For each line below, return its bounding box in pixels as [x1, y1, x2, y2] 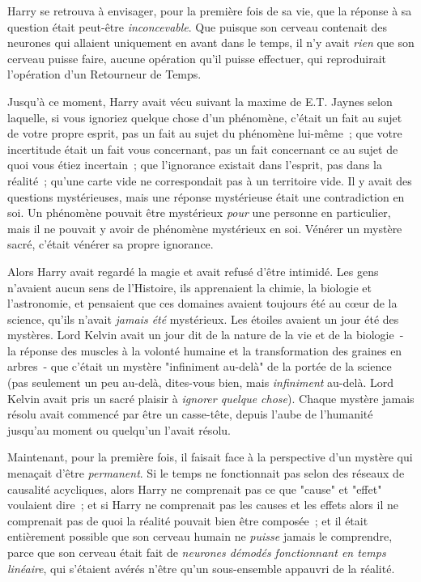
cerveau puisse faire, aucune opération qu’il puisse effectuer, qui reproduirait [7, 49, 387, 66]
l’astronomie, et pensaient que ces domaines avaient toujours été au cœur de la [7, 295, 398, 312]
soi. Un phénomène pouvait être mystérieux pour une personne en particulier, [7, 204, 391, 221]
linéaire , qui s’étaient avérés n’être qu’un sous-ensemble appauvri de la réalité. [7, 559, 395, 576]
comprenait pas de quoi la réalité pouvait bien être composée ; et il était [7, 512, 368, 529]
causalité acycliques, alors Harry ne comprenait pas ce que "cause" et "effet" [7, 480, 382, 497]
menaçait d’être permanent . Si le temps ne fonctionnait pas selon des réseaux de [7, 465, 405, 482]
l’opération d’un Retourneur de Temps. [7, 66, 202, 83]
